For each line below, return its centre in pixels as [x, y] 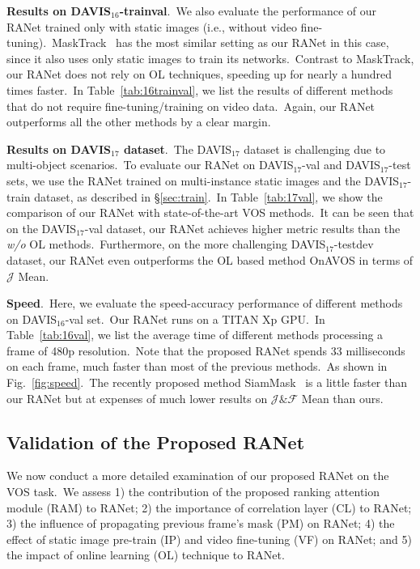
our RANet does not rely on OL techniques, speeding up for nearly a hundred [199, 74]
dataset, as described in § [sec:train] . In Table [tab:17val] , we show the [208, 196]
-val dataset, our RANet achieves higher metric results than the [242, 228]
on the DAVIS [42, 228]
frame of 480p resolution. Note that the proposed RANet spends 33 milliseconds [206, 350]
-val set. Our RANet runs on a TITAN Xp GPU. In [195, 318]
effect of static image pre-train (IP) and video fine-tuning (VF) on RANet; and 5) [209, 539]
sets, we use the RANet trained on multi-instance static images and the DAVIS [203, 180]
